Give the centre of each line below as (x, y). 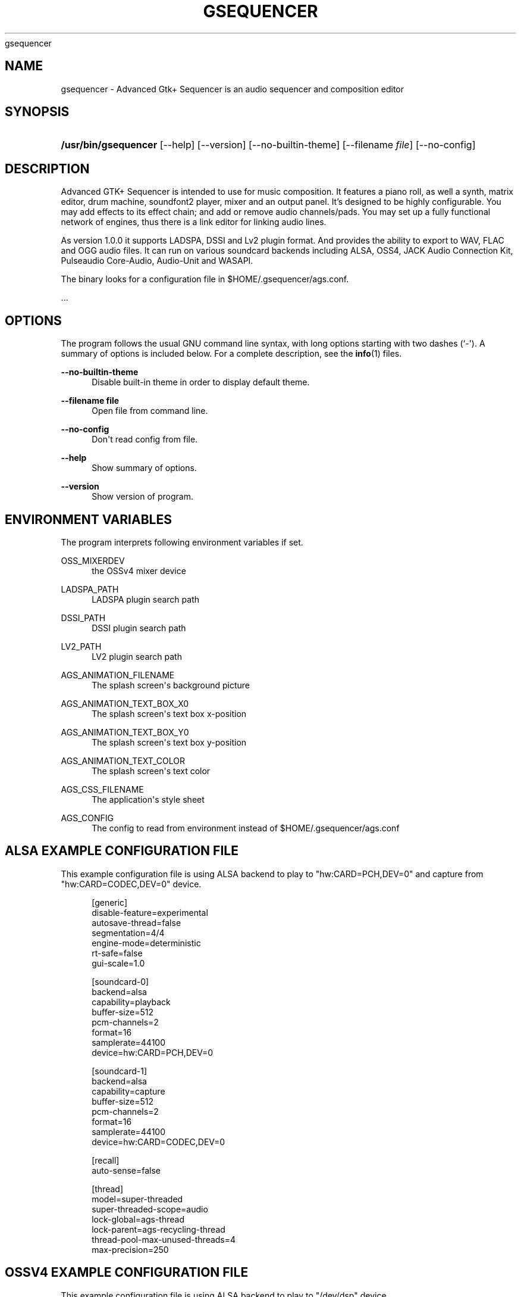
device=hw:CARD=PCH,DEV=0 (153, 1052)
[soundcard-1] (120, 1071)
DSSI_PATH (83, 618)
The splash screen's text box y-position (169, 742)
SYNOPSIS (37, 112)
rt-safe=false (117, 953)
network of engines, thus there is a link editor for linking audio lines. (194, 222)
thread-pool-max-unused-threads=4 (164, 1239)
